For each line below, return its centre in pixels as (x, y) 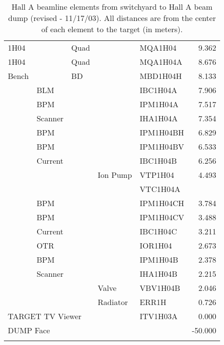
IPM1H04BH (162, 132)
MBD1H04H (161, 76)
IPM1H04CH (162, 203)
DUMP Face (29, 330)
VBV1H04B (160, 288)
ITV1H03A (159, 316)
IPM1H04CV (162, 217)
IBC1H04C (158, 231)
